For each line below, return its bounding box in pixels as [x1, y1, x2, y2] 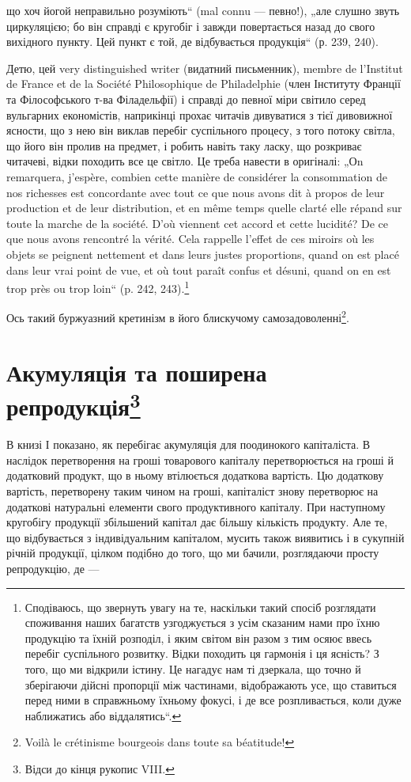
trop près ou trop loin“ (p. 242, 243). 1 [6, 278, 190, 296]
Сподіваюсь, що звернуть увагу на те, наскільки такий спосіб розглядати [25, 598, 376, 615]
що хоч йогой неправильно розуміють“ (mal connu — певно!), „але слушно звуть [6, 2, 400, 18]
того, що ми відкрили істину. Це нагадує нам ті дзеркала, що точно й [25, 660, 361, 677]
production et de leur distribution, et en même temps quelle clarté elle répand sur [6, 199, 402, 216]
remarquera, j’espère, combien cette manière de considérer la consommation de [6, 168, 387, 184]
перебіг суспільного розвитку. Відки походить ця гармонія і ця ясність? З [25, 645, 379, 662]
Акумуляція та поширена [6, 355, 267, 388]
